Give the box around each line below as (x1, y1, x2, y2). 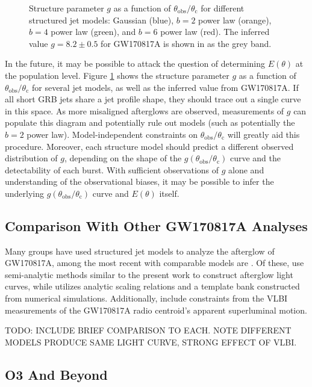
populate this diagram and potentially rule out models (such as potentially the (5, 116, 295, 129)
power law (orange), (198, 13, 272, 26)
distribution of (5, 152, 58, 164)
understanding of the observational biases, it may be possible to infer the (5, 175, 274, 188)
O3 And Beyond (5, 365, 108, 383)
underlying (5, 187, 45, 199)
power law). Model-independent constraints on (27, 128, 198, 140)
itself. (159, 187, 179, 199)
